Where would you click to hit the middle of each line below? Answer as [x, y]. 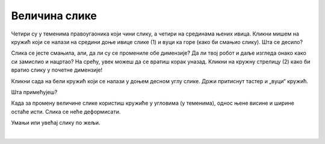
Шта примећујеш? [34, 92]
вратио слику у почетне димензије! [57, 70]
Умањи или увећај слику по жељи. [56, 123]
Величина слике [54, 16]
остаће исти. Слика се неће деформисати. [66, 111]
